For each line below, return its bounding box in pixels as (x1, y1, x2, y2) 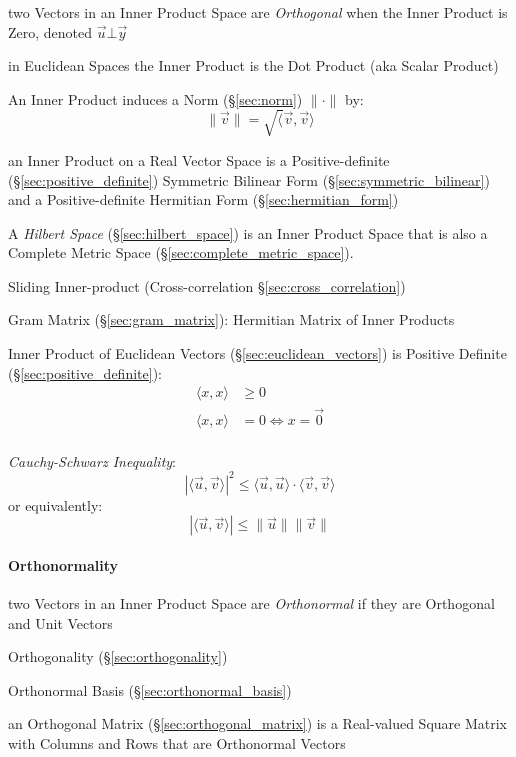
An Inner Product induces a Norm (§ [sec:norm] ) (8, 88, 303, 109)
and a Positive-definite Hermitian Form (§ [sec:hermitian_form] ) (8, 189, 399, 210)
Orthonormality (8, 554, 119, 575)
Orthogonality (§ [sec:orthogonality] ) (8, 646, 228, 667)
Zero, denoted (8, 21, 93, 42)
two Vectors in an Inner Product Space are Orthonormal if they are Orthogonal (8, 593, 495, 614)
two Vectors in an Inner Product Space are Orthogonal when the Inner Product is (8, 2, 508, 22)
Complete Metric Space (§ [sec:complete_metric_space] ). (8, 242, 354, 263)
